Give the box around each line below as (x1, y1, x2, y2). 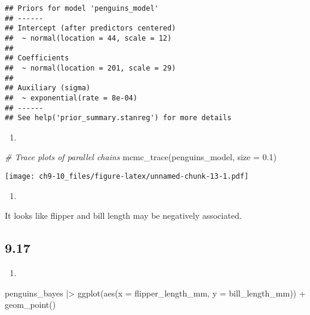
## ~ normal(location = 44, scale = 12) (5, 33, 172, 42)
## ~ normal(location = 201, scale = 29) (5, 63, 176, 72)
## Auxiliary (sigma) (5, 84, 91, 93)
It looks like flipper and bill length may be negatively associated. (5, 209, 242, 222)
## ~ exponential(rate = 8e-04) (5, 93, 137, 102)
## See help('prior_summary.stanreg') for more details (5, 114, 232, 123)
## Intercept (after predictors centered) (5, 24, 176, 33)
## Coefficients (5, 54, 69, 63)
